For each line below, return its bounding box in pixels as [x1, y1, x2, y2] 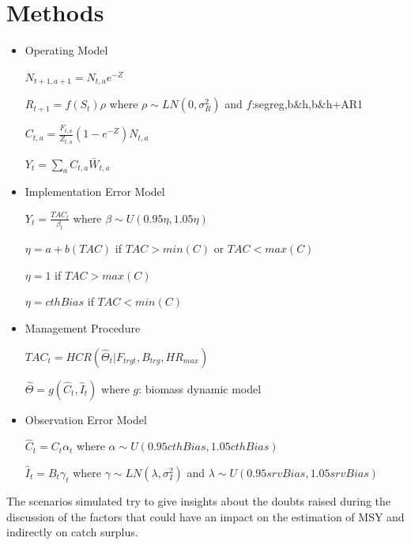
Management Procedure [25, 320, 141, 336]
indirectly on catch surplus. [6, 524, 138, 540]
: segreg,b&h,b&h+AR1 [251, 96, 364, 112]
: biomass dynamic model [138, 380, 262, 397]
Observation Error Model [25, 411, 147, 427]
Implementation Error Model [25, 183, 165, 200]
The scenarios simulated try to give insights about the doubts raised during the [6, 493, 391, 509]
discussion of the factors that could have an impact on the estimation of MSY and [6, 508, 405, 524]
